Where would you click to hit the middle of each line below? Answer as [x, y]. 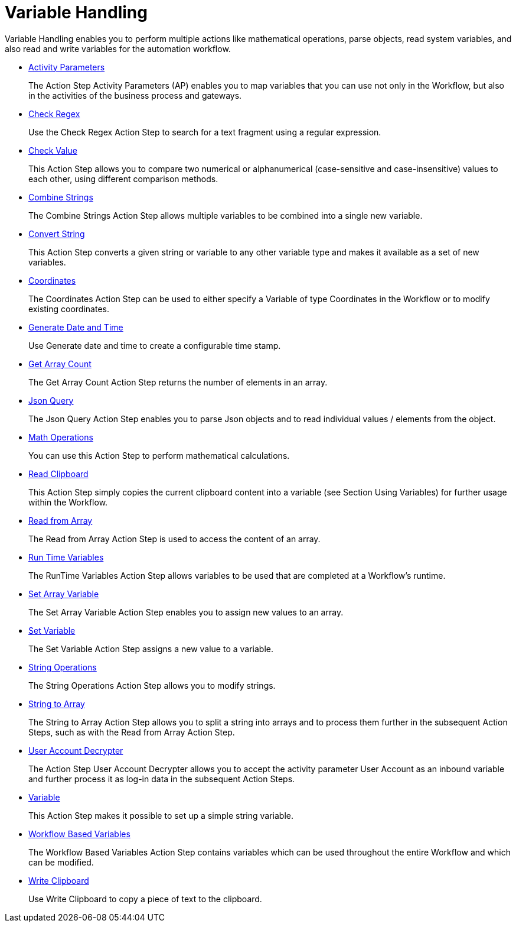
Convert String [57, 234]
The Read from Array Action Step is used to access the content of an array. [174, 539]
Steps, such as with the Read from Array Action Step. [132, 732]
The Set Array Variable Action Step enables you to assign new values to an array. [186, 612]
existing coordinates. [69, 309]
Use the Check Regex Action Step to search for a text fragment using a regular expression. [205, 132]
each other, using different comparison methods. [123, 179]
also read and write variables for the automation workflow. [118, 48]
